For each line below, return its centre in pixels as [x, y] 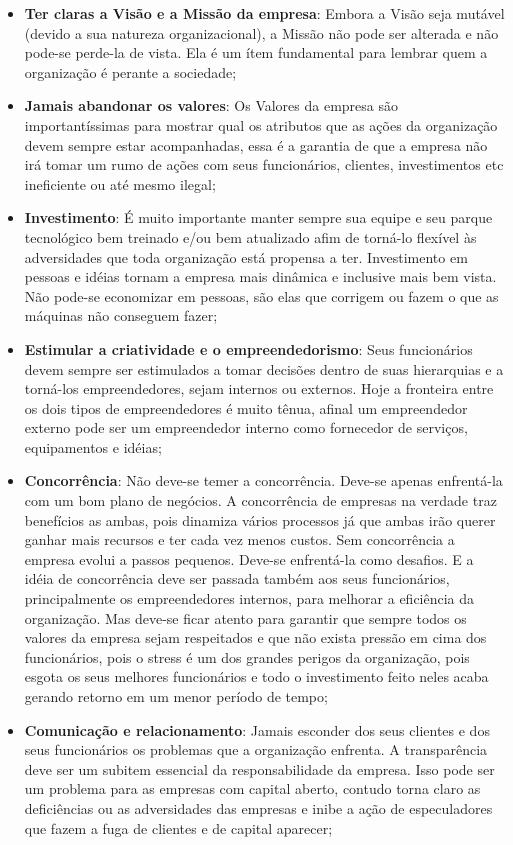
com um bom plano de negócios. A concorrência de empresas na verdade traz [260, 500]
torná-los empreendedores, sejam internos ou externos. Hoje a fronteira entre [259, 388]
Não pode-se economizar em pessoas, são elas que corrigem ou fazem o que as [261, 295]
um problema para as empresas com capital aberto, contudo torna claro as [252, 788]
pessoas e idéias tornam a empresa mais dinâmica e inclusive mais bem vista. [260, 276]
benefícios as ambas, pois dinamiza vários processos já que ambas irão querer [260, 519]
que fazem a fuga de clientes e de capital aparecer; [178, 827]
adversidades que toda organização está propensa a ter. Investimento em [246, 256]
